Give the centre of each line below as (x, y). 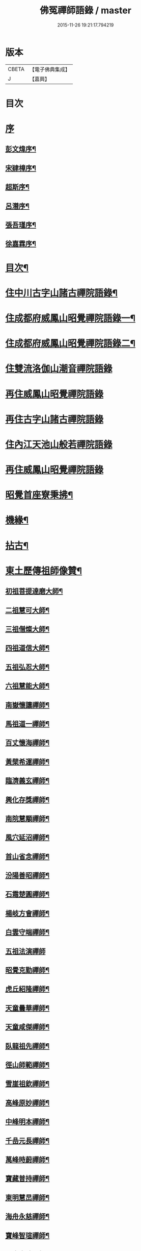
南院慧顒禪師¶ (27, 818)
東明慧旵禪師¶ (27, 1197)
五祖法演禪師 (25, 951)
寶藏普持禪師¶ (27, 1179)
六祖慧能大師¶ (27, 686)
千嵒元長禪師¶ (27, 1140)
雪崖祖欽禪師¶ (27, 1084)
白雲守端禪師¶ (27, 932)
